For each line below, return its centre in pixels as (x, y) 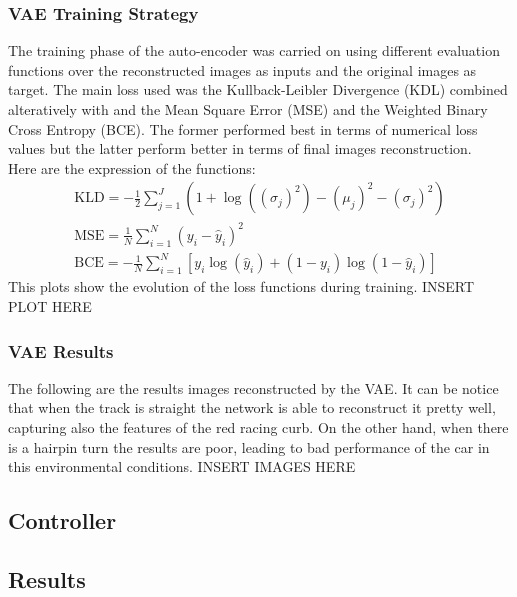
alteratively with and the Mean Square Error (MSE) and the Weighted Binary (248, 109)
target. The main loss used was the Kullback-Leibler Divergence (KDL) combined (258, 89)
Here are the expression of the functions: (132, 167)
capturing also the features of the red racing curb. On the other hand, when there (258, 427)
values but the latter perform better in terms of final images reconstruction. (240, 148)
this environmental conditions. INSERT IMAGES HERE (182, 466)
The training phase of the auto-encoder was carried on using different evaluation (254, 50)
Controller (62, 520)
